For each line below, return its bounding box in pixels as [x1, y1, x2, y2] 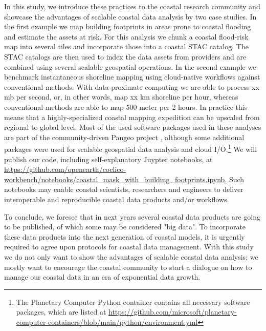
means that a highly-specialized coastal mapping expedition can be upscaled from [4, 111, 260, 122]
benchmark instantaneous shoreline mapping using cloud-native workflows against [4, 71, 260, 82]
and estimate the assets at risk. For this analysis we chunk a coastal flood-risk [4, 31, 249, 42]
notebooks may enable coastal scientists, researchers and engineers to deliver [4, 184, 243, 194]
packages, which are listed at [16, 306, 106, 317]
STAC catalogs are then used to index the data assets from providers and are [4, 51, 247, 62]
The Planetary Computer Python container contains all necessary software [16, 296, 250, 307]
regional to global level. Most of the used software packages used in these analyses [4, 122, 261, 132]
